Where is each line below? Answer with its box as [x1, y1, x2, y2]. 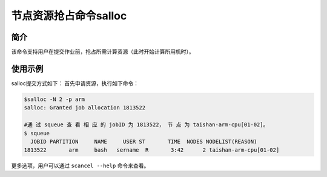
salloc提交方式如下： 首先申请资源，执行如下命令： [11, 79, 139, 87]
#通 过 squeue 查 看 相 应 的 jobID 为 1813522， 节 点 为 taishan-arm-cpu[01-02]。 [24, 121, 269, 128]
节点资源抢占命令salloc [11, 9, 127, 22]
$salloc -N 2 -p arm [24, 95, 85, 103]
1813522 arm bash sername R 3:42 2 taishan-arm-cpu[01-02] [24, 147, 280, 153]
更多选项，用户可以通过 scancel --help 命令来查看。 [11, 162, 150, 169]
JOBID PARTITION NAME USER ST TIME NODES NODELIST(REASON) [30, 138, 257, 145]
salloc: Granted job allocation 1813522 [24, 105, 145, 111]
